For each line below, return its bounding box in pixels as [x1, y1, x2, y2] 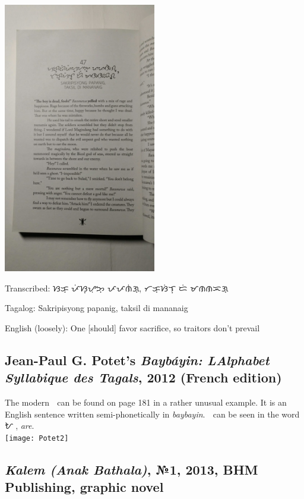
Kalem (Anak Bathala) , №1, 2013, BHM [5, 460, 258, 478]
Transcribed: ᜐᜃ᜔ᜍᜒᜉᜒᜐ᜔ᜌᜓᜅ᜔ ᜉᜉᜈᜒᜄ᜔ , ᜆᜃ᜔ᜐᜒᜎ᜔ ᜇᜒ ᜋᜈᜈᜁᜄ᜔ [5, 281, 229, 294]
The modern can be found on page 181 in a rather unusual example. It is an [5, 396, 287, 408]
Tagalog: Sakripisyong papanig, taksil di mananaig [5, 302, 188, 314]
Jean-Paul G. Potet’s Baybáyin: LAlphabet [5, 350, 270, 369]
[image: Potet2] [5, 434, 69, 442]
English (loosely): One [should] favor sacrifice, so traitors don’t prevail [5, 321, 260, 334]
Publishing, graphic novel [5, 478, 164, 496]
